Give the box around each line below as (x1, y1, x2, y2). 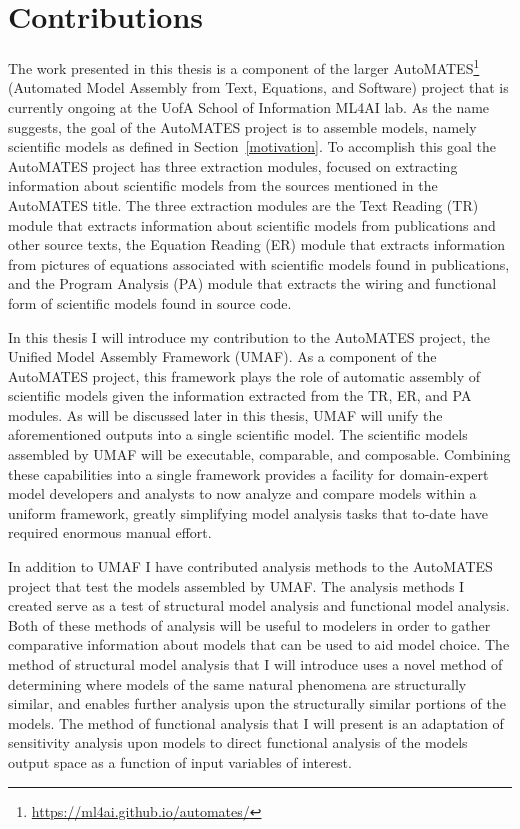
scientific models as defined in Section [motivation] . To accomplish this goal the (8, 136, 497, 157)
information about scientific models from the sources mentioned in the (8, 175, 438, 196)
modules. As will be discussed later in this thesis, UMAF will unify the (8, 404, 443, 425)
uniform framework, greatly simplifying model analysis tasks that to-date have (8, 502, 489, 523)
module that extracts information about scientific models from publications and (8, 214, 496, 235)
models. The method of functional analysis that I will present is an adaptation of (8, 712, 504, 733)
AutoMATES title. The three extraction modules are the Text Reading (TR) (8, 194, 479, 215)
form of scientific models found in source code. (8, 292, 292, 313)
